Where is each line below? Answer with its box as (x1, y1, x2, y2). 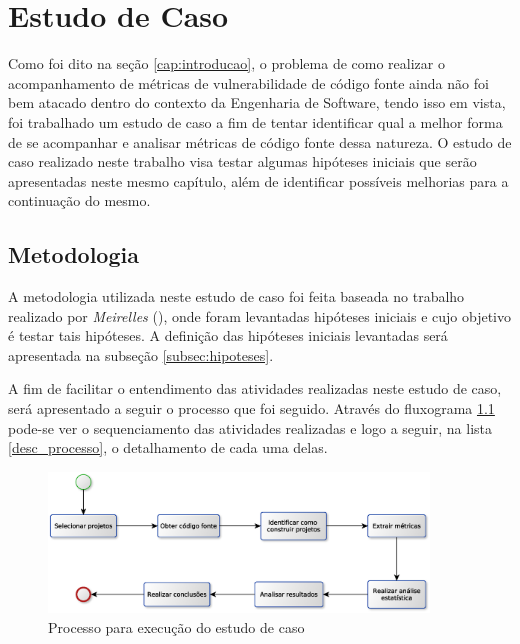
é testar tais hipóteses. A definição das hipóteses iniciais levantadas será (8, 325, 448, 346)
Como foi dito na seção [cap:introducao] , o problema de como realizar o (8, 53, 445, 74)
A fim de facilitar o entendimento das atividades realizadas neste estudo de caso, (8, 378, 502, 399)
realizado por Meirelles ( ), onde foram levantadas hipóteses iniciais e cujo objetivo (8, 305, 512, 326)
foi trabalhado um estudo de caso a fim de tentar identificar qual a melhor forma (8, 111, 503, 132)
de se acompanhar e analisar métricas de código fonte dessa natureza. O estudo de (8, 131, 512, 152)
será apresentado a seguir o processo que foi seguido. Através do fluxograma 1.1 (8, 398, 495, 419)
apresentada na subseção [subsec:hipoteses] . (8, 344, 274, 365)
